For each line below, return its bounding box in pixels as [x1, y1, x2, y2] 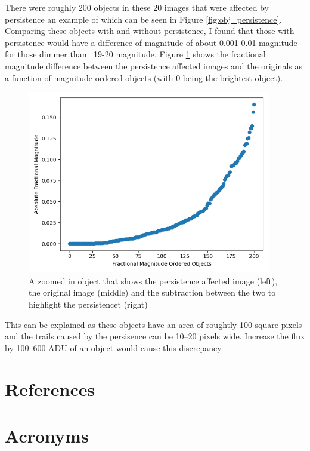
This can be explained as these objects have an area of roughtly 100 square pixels [5, 318, 302, 330]
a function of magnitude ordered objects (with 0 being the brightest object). [5, 71, 283, 84]
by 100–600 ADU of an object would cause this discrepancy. [5, 341, 224, 354]
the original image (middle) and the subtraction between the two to [29, 286, 276, 299]
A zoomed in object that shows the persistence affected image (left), [29, 274, 278, 287]
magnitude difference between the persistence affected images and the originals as [5, 59, 302, 72]
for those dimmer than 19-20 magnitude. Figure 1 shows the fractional [5, 48, 266, 60]
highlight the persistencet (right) [29, 298, 148, 311]
